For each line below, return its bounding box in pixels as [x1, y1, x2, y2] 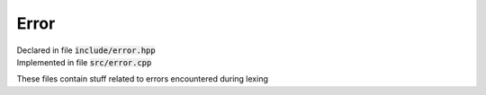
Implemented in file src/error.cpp [16, 56, 152, 67]
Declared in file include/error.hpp [16, 45, 157, 56]
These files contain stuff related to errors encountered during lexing [16, 73, 269, 84]
